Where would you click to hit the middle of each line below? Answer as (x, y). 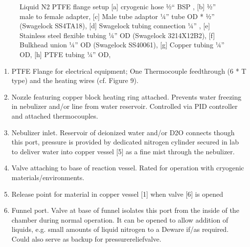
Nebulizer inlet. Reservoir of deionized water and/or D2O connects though (123, 132)
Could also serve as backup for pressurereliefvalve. (86, 238)
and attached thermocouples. (55, 115)
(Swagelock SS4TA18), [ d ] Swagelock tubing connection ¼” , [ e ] (115, 26)
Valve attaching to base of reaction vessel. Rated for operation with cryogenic (128, 168)
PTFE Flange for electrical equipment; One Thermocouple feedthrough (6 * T (129, 71)
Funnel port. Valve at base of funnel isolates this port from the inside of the (125, 210)
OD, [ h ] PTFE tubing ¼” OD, (65, 54)
